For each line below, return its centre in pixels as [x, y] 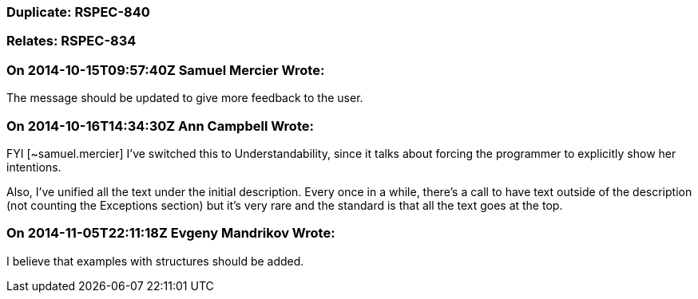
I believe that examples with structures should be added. [155, 261]
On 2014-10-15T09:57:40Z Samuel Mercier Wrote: [166, 70]
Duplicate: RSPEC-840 [78, 12]
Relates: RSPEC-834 [71, 41]
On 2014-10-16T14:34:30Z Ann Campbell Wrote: [160, 126]
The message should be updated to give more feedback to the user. [185, 98]
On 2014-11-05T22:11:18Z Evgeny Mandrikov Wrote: [171, 233]
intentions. [34, 167]
